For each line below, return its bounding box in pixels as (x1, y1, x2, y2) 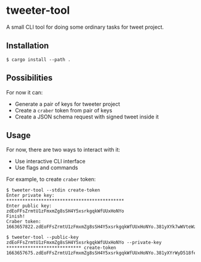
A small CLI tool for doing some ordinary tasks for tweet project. (6, 23, 165, 31)
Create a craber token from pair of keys (14, 106, 112, 114)
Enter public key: (6, 203, 52, 209)
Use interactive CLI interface (14, 158, 86, 165)
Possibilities (6, 73, 53, 83)
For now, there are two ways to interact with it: (6, 146, 121, 153)
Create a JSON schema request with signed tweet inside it (14, 113, 159, 120)
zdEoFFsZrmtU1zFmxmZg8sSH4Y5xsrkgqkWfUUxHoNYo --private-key (6, 240, 162, 246)
